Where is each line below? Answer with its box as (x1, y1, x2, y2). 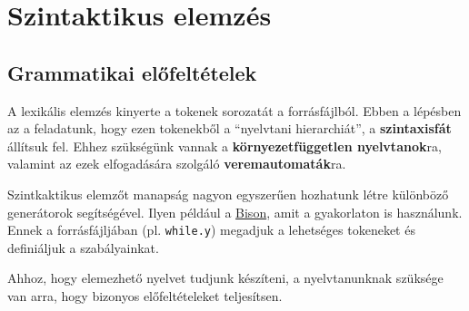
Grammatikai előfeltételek (7, 58, 257, 86)
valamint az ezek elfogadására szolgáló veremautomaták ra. (7, 154, 346, 173)
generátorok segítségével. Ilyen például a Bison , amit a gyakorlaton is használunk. (7, 202, 463, 221)
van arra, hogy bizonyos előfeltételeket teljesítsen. (7, 286, 283, 305)
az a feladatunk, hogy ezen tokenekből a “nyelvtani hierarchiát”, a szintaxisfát (7, 119, 452, 138)
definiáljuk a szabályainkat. (7, 238, 159, 257)
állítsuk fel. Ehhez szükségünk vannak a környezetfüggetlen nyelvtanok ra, (7, 136, 442, 155)
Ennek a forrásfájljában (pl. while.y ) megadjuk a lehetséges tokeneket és (7, 220, 415, 239)
